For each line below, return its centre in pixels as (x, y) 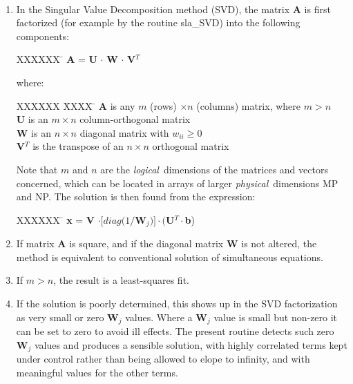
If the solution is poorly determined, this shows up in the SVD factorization (177, 303)
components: (43, 36)
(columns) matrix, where (249, 105)
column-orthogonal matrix (135, 119)
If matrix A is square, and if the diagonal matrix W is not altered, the (166, 243)
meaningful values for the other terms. (97, 372)
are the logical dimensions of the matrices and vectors (214, 169)
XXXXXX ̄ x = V (56, 219)
